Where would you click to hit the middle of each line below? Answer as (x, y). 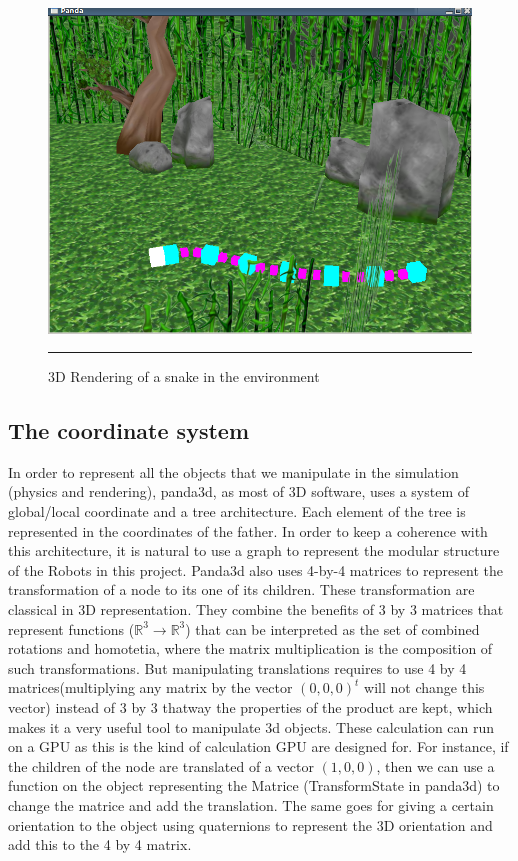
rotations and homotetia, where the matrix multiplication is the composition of (250, 648)
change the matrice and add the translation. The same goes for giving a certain (251, 804)
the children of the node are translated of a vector (161, 765)
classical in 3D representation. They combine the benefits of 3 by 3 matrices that (256, 609)
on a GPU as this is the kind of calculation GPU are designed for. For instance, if (258, 746)
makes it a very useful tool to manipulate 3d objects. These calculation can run (251, 726)
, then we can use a (435, 765)
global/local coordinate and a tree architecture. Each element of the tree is (237, 511)
